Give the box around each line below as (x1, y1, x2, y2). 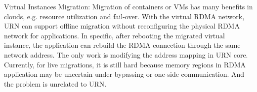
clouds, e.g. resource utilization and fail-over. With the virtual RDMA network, (4, 11, 245, 21)
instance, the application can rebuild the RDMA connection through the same (4, 40, 241, 50)
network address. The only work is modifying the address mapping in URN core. (4, 49, 248, 60)
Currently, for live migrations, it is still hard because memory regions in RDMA (4, 59, 246, 69)
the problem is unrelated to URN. (4, 78, 107, 89)
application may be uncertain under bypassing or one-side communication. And (4, 69, 245, 79)
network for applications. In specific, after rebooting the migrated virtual (4, 30, 225, 40)
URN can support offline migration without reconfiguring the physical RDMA (4, 21, 240, 31)
